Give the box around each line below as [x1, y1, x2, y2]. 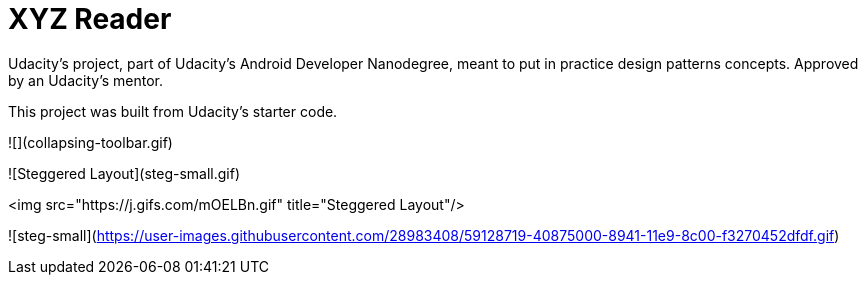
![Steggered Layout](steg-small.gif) [8, 164, 241, 182]
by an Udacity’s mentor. [8, 71, 164, 89]
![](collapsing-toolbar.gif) [8, 133, 173, 151]
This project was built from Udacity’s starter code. [8, 102, 338, 120]
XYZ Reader [8, 2, 172, 36]
